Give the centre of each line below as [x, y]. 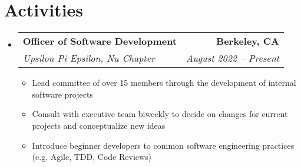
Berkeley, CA [248, 41]
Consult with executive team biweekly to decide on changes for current [160, 114]
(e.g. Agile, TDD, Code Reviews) [92, 157]
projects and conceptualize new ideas [99, 125]
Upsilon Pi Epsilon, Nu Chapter [89, 58]
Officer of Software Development [100, 41]
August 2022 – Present [233, 58]
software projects [62, 94]
